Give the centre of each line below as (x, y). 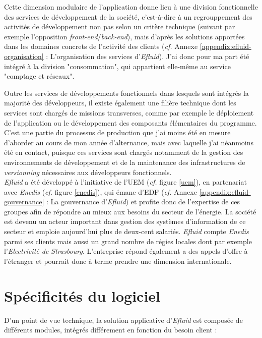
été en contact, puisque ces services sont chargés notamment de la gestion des (124, 152)
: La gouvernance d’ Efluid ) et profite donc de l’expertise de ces (143, 202)
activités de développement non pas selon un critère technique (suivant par (120, 26)
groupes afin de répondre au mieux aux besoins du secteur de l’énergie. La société (130, 211)
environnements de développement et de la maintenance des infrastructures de (125, 162)
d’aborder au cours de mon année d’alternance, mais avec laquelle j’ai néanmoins (129, 142)
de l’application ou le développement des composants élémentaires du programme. (130, 122)
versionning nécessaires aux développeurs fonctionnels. (88, 172)
